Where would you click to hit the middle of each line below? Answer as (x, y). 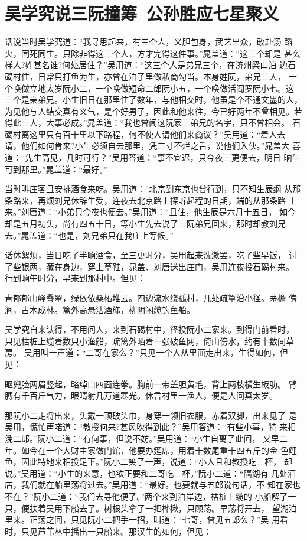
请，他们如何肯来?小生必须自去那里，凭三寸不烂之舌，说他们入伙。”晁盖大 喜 (153, 146)
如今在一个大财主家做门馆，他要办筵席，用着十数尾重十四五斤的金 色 (155, 450)
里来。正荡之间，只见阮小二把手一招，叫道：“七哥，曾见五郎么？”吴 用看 (146, 519)
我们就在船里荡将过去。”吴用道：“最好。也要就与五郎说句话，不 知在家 (156, 485)
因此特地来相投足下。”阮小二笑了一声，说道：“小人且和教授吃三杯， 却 (156, 462)
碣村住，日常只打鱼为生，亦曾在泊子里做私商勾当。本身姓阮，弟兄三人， (145, 76)
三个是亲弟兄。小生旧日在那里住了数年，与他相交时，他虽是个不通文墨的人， (153, 100)
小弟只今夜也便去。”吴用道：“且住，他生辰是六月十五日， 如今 (177, 212)
